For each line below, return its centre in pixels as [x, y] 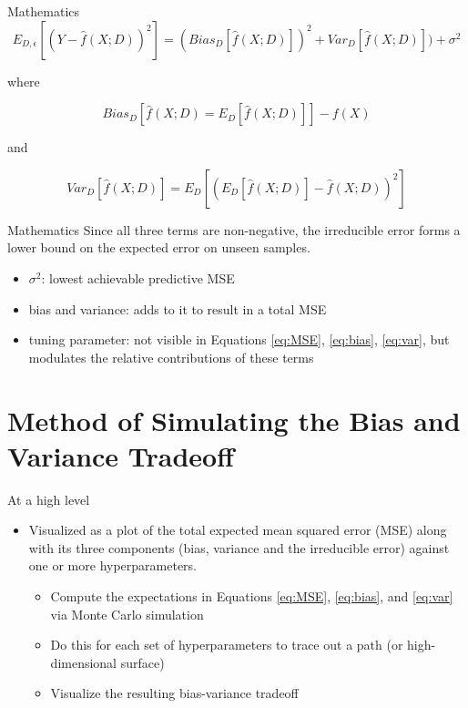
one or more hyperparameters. [113, 565]
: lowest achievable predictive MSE [138, 277]
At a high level [49, 499]
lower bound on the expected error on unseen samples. [159, 247]
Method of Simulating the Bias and [234, 420]
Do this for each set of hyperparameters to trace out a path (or [227, 645]
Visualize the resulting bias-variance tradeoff [174, 693]
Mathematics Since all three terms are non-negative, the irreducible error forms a [234, 229]
